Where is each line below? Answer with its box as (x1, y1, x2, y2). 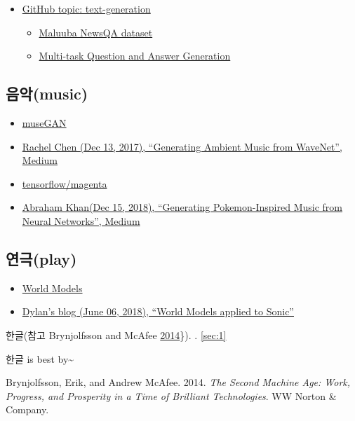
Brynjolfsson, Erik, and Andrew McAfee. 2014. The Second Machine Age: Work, (6, 375, 351, 389)
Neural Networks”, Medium (22, 213, 140, 228)
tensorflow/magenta (22, 176, 107, 191)
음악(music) (6, 83, 88, 104)
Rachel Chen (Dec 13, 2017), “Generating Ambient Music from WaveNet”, (22, 139, 342, 153)
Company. (6, 402, 49, 417)
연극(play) (6, 247, 77, 269)
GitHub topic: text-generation (22, 1, 151, 15)
